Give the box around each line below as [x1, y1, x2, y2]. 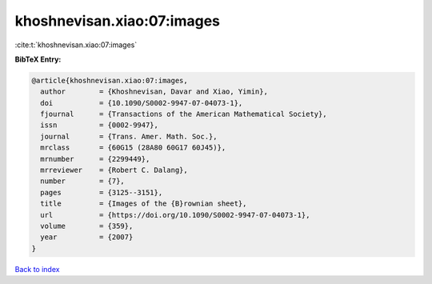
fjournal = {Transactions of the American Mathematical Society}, [40, 110, 327, 119]
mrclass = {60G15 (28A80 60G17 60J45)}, [40, 143, 226, 152]
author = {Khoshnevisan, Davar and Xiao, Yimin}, [40, 87, 268, 96]
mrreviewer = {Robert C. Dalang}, [40, 166, 188, 175]
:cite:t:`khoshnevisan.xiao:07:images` [14, 40, 138, 50]
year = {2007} [40, 233, 134, 242]
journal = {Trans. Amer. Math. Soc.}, [40, 132, 218, 141]
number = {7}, [40, 177, 126, 186]
